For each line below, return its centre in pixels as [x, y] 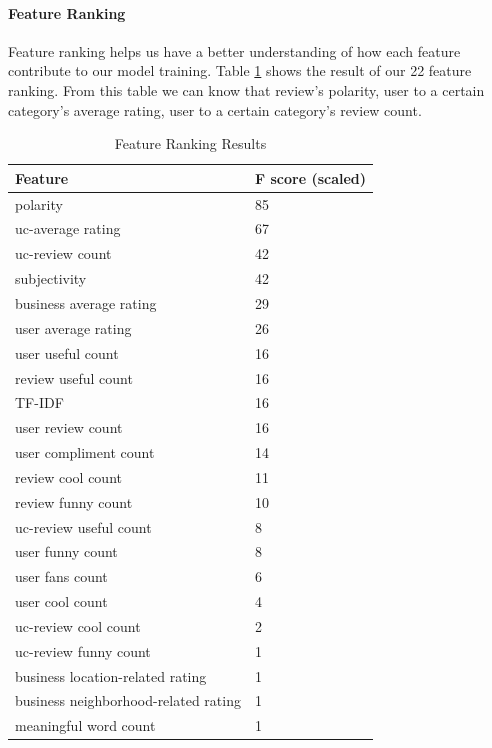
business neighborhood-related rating [128, 700]
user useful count [67, 352]
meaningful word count [85, 725]
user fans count [61, 576]
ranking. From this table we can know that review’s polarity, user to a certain [246, 89]
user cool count [61, 601]
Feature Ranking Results [190, 143]
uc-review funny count [83, 650]
